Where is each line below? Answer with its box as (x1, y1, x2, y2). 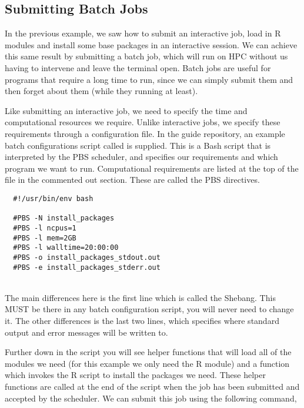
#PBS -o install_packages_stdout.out (13, 253, 161, 262)
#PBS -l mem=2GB (13, 233, 76, 242)
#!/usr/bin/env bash (13, 194, 93, 203)
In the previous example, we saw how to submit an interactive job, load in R (5, 27, 281, 39)
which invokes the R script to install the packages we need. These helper (5, 369, 266, 381)
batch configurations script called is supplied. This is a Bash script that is (5, 139, 271, 151)
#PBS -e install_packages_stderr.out (13, 263, 161, 272)
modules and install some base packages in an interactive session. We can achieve (5, 38, 298, 51)
